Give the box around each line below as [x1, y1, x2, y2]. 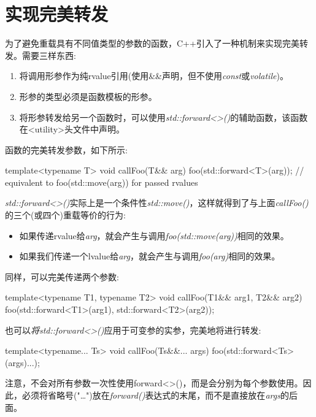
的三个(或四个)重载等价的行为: [5, 208, 126, 221]
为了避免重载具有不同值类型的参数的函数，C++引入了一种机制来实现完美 [5, 37, 299, 50]
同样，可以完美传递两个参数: [5, 270, 119, 283]
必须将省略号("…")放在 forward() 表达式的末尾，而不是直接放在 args [21, 389, 280, 401]
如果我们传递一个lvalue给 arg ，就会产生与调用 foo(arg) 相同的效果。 [19, 250, 280, 262]
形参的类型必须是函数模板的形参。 [19, 90, 157, 102]
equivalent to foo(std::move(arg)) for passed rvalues [5, 175, 198, 188]
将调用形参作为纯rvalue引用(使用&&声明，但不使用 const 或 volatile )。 [19, 69, 288, 82]
